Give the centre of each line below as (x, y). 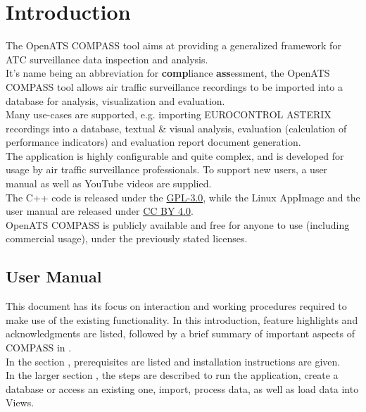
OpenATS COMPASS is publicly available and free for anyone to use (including (178, 224)
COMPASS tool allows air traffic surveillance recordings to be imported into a (175, 86)
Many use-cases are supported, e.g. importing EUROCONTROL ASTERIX (169, 114)
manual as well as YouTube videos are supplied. (109, 183)
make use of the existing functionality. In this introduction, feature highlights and (182, 319)
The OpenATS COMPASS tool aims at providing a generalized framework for (173, 45)
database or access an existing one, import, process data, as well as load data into (182, 388)
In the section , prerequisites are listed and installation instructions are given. (173, 361)
